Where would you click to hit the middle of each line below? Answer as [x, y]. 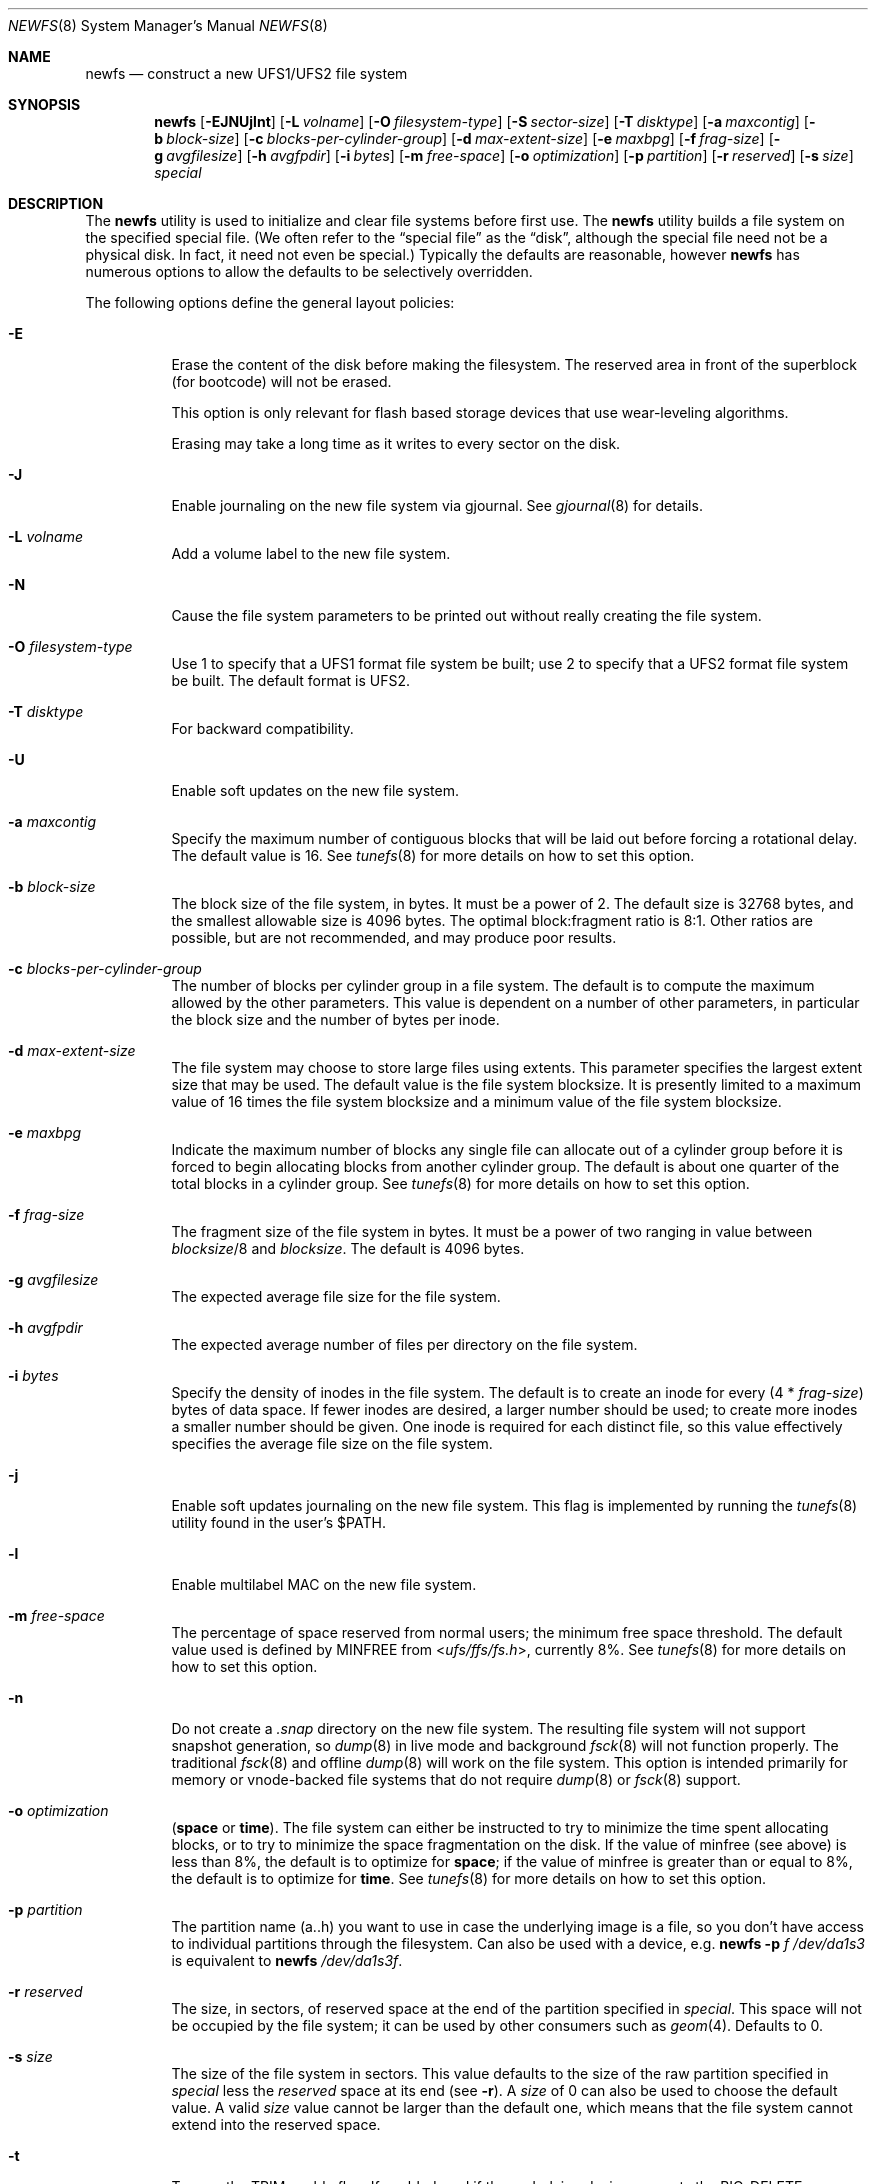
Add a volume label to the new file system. [311, 553]
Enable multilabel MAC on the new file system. [324, 1584]
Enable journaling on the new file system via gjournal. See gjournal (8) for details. [437, 505]
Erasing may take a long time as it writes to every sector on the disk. [396, 443]
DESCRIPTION [56, 203]
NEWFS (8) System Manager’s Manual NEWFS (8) [168, 25]
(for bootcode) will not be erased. [281, 381]
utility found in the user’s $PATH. [278, 1522]
